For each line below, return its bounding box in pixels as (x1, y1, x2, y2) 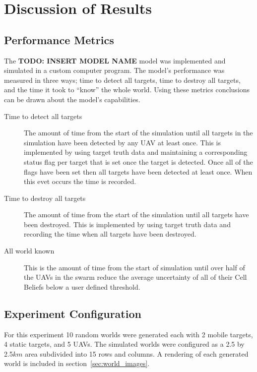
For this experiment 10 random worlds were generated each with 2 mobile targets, (4, 329, 253, 339)
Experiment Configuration (4, 306, 141, 321)
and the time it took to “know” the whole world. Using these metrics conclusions (4, 84, 250, 95)
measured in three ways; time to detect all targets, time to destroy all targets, (4, 74, 241, 85)
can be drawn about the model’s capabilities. (4, 94, 140, 104)
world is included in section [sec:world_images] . (4, 358, 150, 369)
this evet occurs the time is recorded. (24, 176, 136, 186)
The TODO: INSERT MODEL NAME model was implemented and (4, 55, 226, 65)
